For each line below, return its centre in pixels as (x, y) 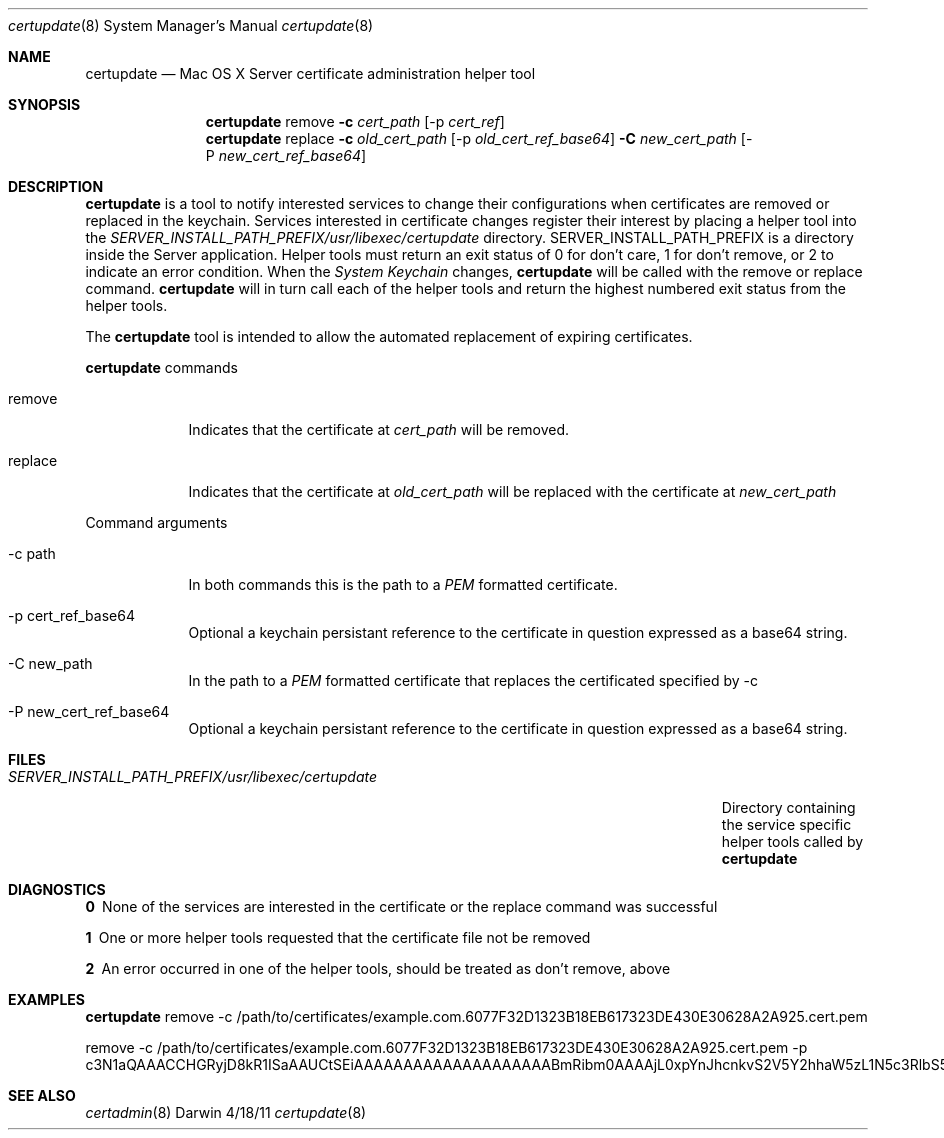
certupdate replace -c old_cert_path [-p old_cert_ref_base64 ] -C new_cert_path (471, 138)
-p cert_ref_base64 (71, 615)
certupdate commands (161, 367)
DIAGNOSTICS (57, 889)
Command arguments (156, 522)
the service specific (786, 824)
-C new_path (50, 663)
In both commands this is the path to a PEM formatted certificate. (403, 584)
